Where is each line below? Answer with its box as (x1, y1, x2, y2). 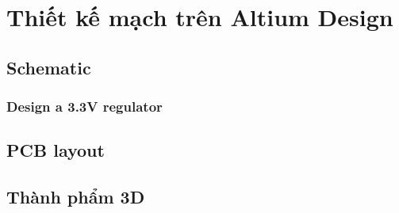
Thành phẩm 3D (6, 184, 145, 209)
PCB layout (6, 138, 105, 162)
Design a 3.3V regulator (6, 97, 163, 116)
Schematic (6, 55, 91, 79)
